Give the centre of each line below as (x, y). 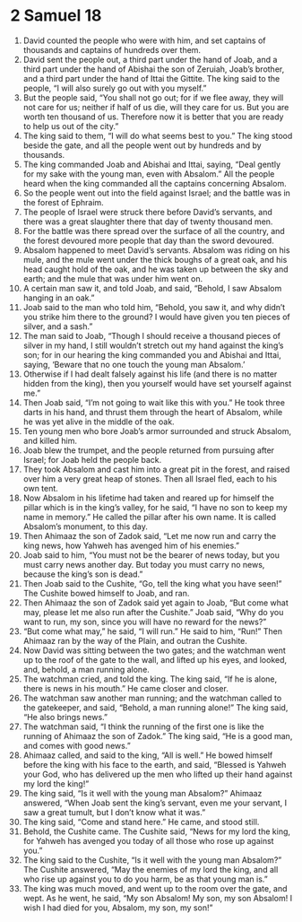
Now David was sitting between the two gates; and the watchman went (154, 650)
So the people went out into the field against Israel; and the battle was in (156, 193)
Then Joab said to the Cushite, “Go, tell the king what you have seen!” (152, 583)
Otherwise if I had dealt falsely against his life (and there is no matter (150, 374)
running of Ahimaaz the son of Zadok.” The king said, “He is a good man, (158, 735)
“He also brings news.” (65, 717)
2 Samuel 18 (56, 16)
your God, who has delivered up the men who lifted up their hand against (158, 774)
